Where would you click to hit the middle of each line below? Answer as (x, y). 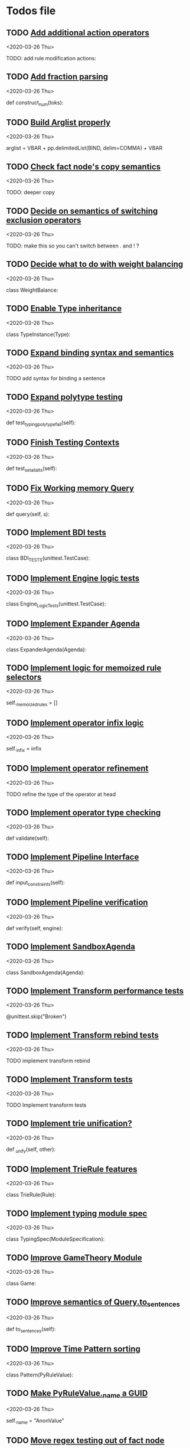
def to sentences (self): (31, 1330)
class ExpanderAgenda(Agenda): (46, 649)
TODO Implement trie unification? (69, 1123)
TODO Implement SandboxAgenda (71, 947)
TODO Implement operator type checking (83, 812)
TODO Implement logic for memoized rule (84, 668)
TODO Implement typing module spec (77, 1213)
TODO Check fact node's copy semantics (83, 167)
